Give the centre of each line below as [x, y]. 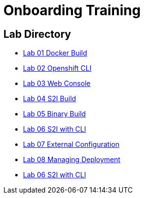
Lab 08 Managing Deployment [72, 160]
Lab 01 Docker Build [55, 53]
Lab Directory [37, 34]
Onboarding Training [72, 10]
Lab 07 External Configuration [71, 144]
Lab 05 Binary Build [55, 114]
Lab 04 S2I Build [50, 99]
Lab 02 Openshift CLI [57, 68]
